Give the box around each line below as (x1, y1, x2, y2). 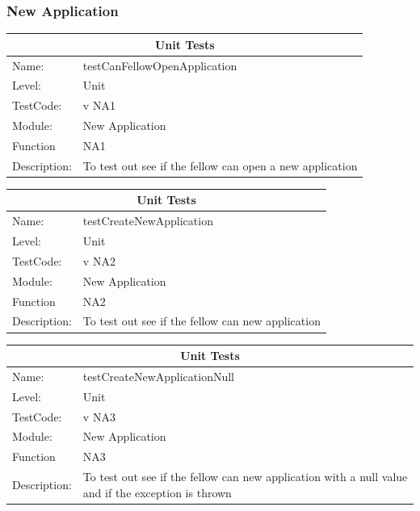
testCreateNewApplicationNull (82, 367, 235, 384)
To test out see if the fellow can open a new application (82, 157, 358, 174)
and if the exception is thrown (82, 484, 232, 501)
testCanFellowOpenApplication (82, 57, 237, 73)
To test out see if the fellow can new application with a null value (82, 468, 408, 485)
